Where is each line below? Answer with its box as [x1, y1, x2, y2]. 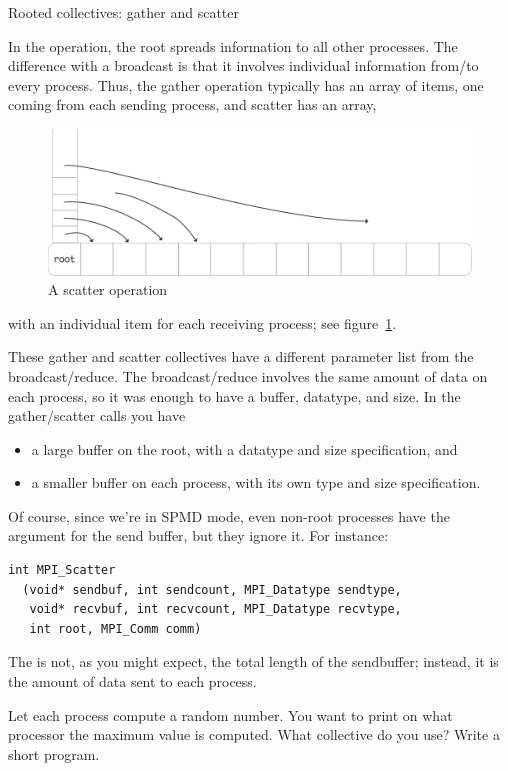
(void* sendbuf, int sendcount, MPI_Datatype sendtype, [22, 582, 402, 597]
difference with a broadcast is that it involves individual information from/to [8, 55, 479, 76]
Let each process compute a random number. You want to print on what [8, 704, 453, 725]
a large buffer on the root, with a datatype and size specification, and [31, 438, 458, 459]
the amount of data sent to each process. [8, 671, 257, 692]
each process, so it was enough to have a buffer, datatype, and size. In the [8, 385, 461, 406]
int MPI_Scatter [8, 563, 116, 578]
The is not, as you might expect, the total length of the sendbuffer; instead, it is [8, 651, 499, 672]
